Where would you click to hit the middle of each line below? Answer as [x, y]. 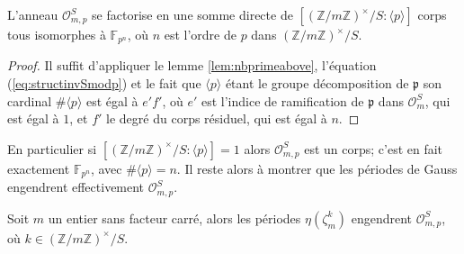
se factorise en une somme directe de [192, 14]
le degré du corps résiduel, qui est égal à [217, 118]
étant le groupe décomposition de [317, 83]
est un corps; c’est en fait [374, 148]
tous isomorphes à [57, 34]
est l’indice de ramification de [282, 100]
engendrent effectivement [76, 187]
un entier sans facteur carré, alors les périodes [174, 218]
